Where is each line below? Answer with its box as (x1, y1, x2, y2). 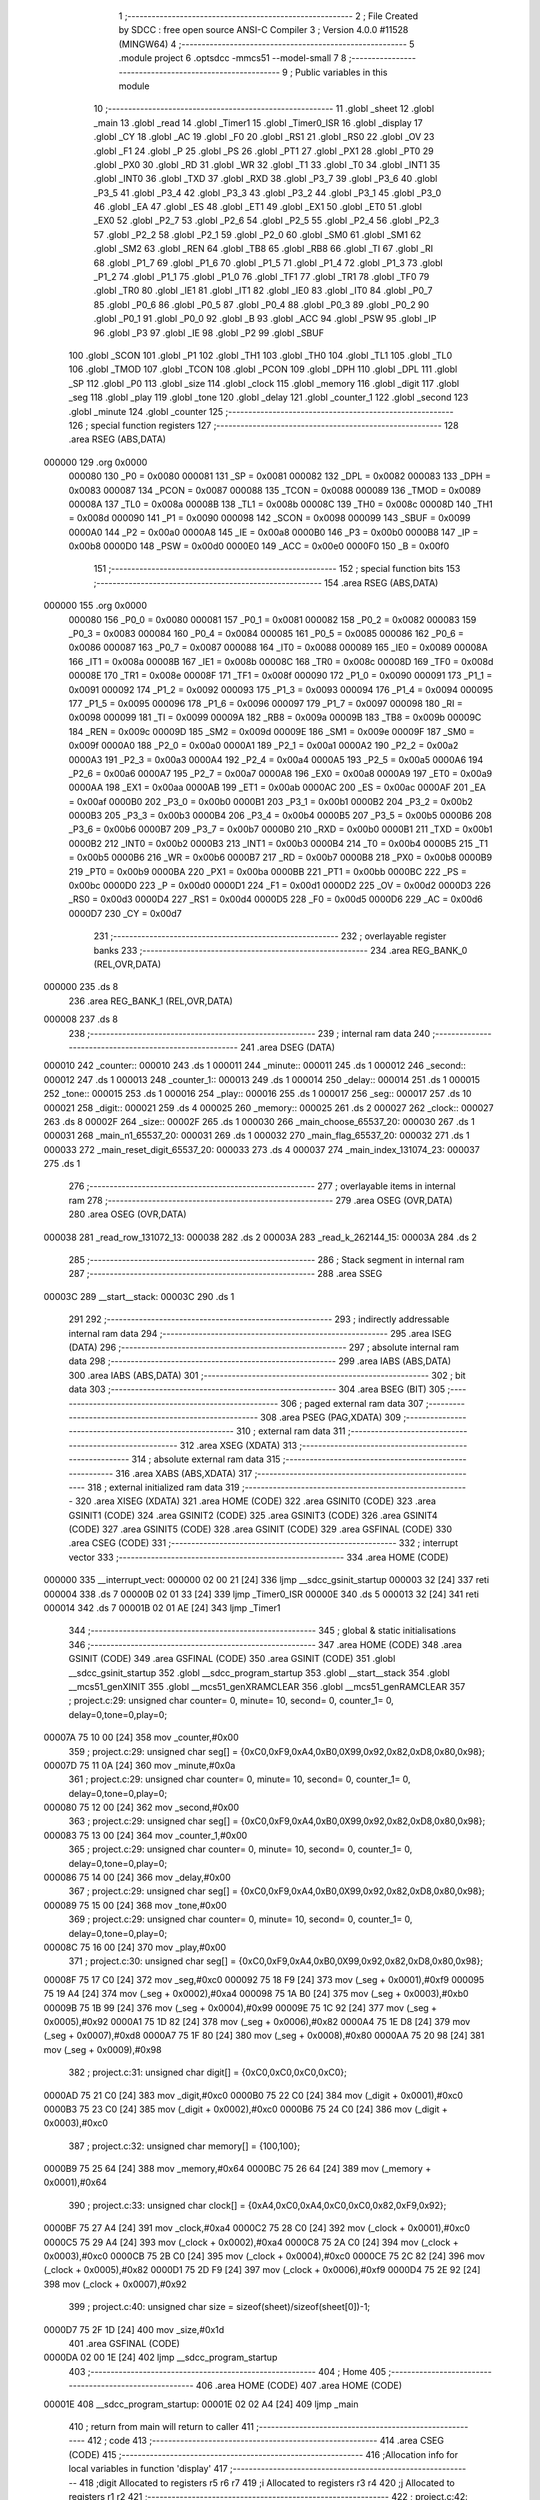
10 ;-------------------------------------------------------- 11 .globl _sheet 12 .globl (93, 103, 435, 115)
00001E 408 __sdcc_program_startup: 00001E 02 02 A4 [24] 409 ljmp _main (43, 2398, 359, 2410)
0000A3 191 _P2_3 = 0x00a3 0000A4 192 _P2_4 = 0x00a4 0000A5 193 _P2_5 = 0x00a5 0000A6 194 (68, 753, 484, 765)
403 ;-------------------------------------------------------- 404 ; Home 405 (68, 2365, 387, 2377)
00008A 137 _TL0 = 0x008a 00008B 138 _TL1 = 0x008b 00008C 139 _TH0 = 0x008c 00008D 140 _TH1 (68, 498, 494, 510)
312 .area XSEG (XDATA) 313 (179, 1439, 298, 1451)
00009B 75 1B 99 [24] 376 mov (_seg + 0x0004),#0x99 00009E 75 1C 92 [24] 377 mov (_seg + (43, 2001, 438, 2014)
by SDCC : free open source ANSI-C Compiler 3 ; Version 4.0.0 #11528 (118, 24, 409, 36)
